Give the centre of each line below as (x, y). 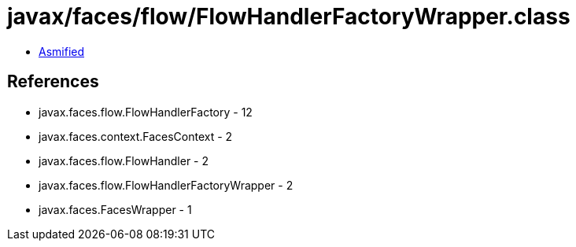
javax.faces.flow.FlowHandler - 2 (124, 160)
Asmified (62, 51)
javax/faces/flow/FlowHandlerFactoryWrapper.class (289, 17)
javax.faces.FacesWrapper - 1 (115, 209)
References (53, 82)
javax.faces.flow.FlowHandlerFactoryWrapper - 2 (166, 185)
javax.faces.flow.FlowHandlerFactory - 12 (146, 112)
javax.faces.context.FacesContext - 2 (136, 136)
